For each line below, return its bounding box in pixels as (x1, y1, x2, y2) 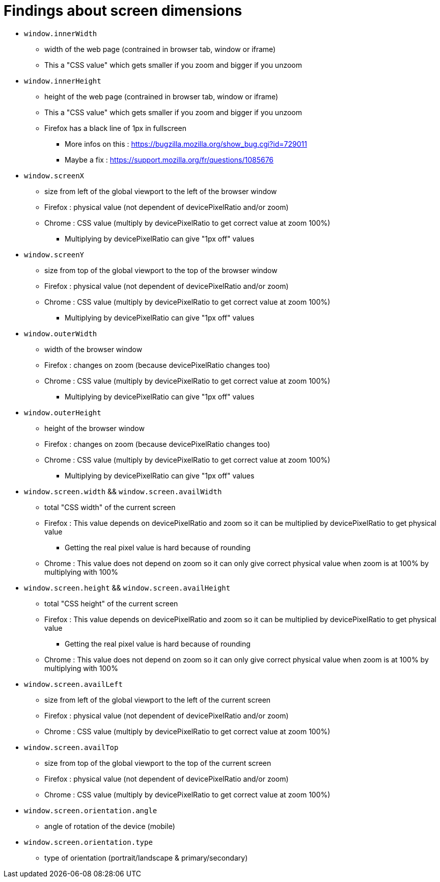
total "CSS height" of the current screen (44, 599, 178, 608)
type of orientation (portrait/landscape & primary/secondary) (44, 853, 248, 862)
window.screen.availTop (24, 743, 119, 752)
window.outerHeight (24, 408, 101, 417)
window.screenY (24, 250, 85, 259)
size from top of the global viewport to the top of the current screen (44, 758, 271, 767)
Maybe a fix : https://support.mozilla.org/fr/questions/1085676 (65, 155, 274, 164)
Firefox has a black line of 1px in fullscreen (44, 123, 187, 132)
